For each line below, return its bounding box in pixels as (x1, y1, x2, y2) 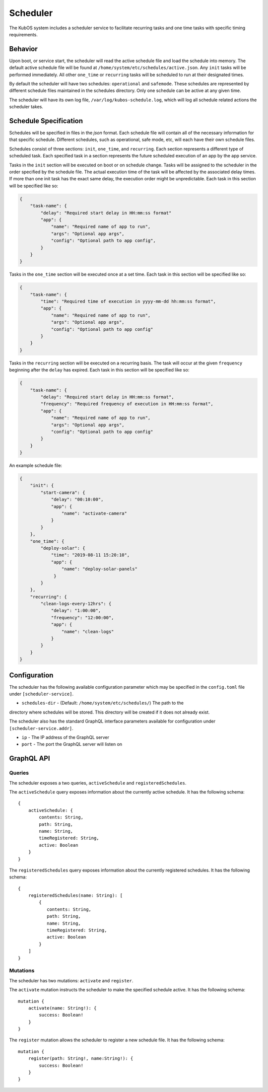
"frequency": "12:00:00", (51, 615, 114, 620)
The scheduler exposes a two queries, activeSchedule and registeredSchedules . (9, 780, 187, 786)
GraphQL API (9, 754, 50, 763)
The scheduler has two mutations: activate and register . (9, 977, 134, 983)
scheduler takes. (9, 104, 43, 110)
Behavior (9, 45, 38, 53)
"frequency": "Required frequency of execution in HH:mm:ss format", (40, 401, 213, 407)
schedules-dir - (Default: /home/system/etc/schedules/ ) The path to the (21, 700, 184, 706)
